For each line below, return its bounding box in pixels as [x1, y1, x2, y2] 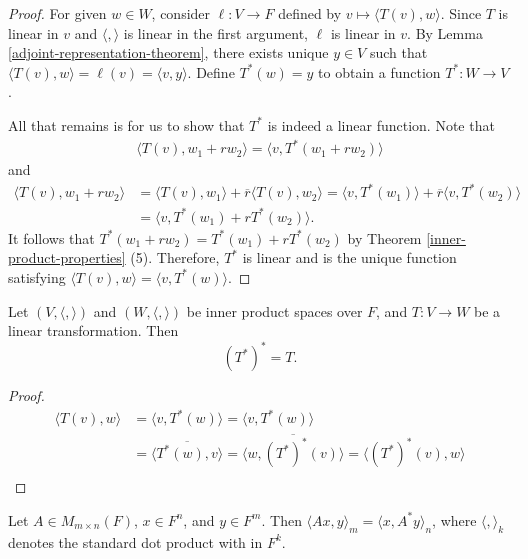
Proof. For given [8, 3, 107, 23]
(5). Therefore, [130, 247, 220, 268]
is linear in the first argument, [123, 22, 309, 43]
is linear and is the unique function [242, 247, 457, 268]
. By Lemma [407, 22, 483, 43]
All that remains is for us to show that [8, 114, 245, 135]
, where [432, 509, 477, 530]
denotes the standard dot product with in [8, 531, 263, 552]
